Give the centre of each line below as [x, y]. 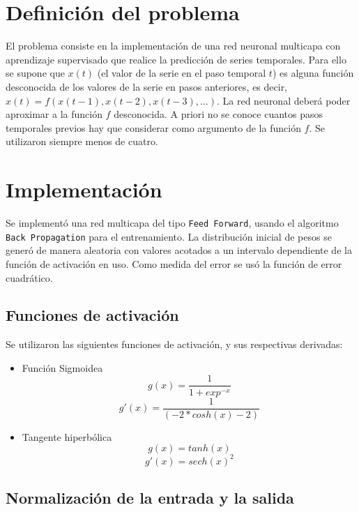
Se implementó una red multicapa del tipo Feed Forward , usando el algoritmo [172, 223]
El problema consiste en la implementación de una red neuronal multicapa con [173, 46]
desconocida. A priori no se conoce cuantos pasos [219, 114]
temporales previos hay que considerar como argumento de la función [153, 127]
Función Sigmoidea [62, 367]
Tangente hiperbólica [67, 436]
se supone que [35, 73]
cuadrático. [29, 277]
